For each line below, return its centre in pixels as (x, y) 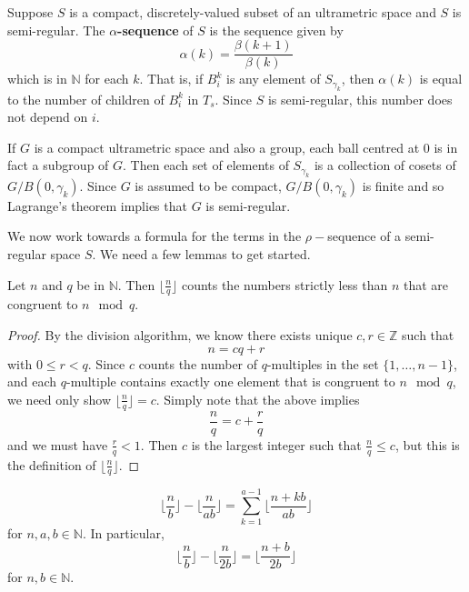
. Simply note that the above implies (258, 399)
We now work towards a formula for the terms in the (155, 236)
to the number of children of (86, 99)
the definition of (52, 464)
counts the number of (198, 363)
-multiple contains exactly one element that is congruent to (230, 381)
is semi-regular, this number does (360, 99)
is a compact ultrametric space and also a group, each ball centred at (227, 147)
